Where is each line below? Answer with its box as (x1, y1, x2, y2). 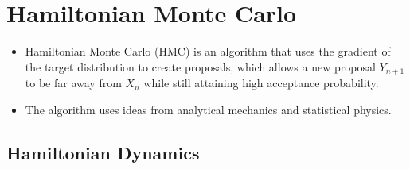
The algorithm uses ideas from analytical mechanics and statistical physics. (25, 101, 392, 117)
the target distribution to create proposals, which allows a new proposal (25, 58, 376, 75)
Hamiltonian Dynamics (6, 140, 200, 164)
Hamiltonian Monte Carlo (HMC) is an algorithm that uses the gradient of (25, 43, 391, 60)
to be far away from (25, 75, 122, 91)
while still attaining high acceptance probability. (143, 75, 379, 91)
